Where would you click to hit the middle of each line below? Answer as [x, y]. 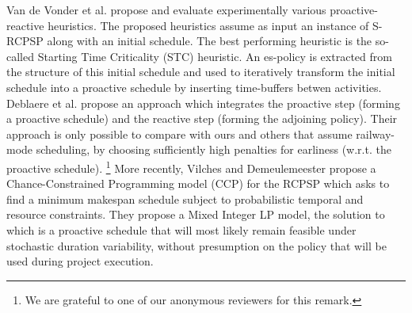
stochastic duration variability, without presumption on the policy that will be [196, 245]
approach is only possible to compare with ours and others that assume [179, 134]
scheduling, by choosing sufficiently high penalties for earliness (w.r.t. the [214, 149]
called [20, 56]
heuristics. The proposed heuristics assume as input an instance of [208, 25]
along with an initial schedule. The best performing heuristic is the [210, 41]
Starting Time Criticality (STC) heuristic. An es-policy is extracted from [215, 56]
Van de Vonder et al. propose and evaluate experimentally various [166, 10]
